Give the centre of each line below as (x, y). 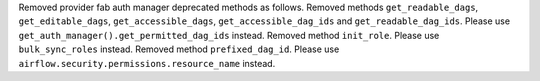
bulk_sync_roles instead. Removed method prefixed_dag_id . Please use (179, 49)
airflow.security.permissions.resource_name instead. (147, 63)
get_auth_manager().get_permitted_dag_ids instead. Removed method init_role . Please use (229, 35)
